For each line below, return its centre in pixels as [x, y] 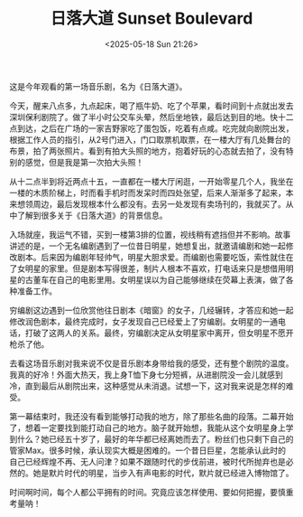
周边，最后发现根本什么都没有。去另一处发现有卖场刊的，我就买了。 [159, 203]
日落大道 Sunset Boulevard [151, 19]
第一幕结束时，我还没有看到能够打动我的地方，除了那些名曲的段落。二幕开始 [151, 416]
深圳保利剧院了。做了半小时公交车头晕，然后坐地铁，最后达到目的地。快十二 [151, 117]
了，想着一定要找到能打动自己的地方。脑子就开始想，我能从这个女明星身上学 [151, 428]
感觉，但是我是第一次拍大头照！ [84, 162]
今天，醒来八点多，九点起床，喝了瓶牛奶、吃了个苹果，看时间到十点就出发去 [151, 106]
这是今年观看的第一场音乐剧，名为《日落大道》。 [98, 86]
